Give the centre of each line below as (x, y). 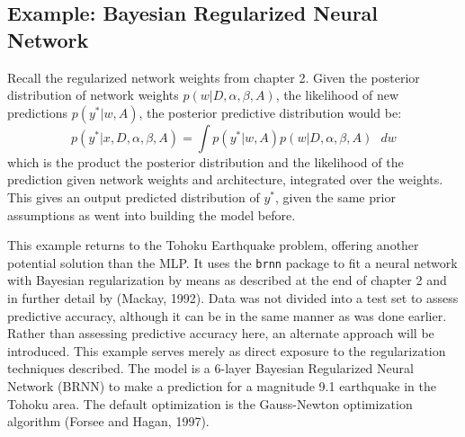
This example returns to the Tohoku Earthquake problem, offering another (213, 245)
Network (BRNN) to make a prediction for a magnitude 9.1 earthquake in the (222, 385)
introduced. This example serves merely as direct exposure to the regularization (227, 350)
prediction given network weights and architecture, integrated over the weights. (225, 179)
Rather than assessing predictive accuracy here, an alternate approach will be (221, 333)
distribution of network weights (93, 95)
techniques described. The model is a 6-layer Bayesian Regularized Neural (210, 368)
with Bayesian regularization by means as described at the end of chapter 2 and (227, 280)
